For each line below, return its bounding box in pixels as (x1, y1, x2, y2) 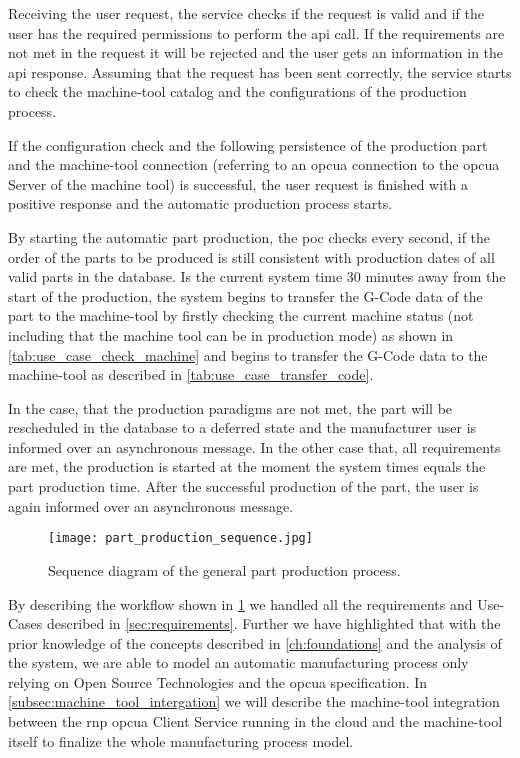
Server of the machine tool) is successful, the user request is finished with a (8, 173, 469, 194)
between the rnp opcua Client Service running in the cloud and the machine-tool (8, 711, 503, 732)
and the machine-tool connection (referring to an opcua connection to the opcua (8, 154, 500, 175)
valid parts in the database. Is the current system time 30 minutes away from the (8, 266, 506, 287)
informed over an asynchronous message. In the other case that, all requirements (8, 436, 501, 457)
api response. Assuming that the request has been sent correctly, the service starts (8, 61, 512, 82)
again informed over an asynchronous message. (8, 495, 294, 516)
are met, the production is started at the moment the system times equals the (8, 456, 486, 477)
